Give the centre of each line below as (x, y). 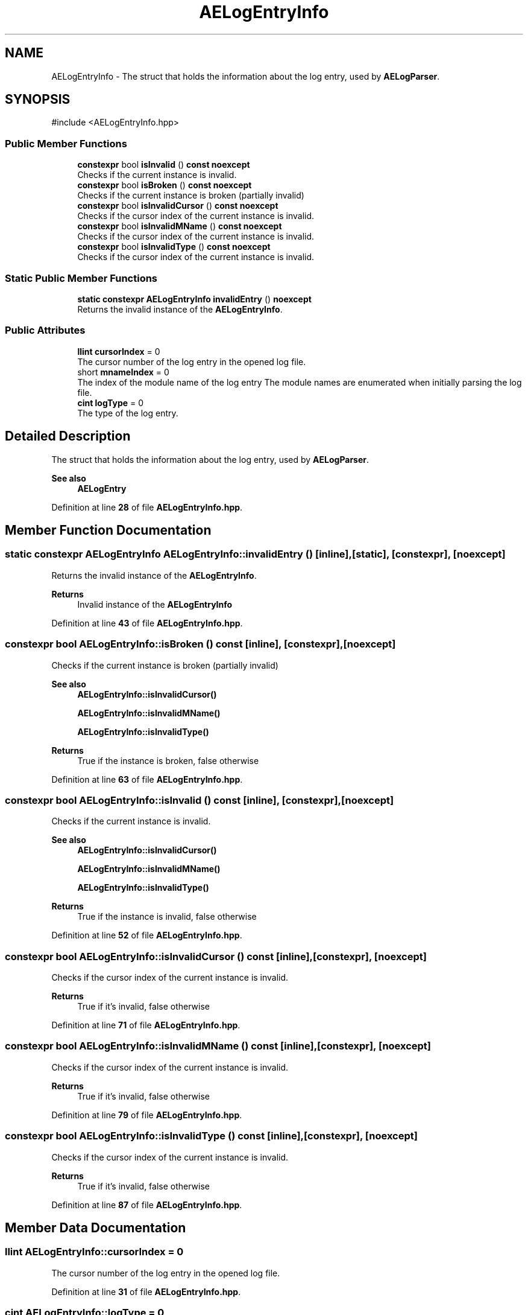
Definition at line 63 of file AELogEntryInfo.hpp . (147, 779)
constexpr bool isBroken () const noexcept (165, 185)
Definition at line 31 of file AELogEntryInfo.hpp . (146, 1291)
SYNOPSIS (38, 100)
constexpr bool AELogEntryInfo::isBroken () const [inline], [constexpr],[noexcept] (200, 644)
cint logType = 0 (111, 403)
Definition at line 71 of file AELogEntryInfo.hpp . (146, 1025)
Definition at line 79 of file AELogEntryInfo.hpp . (147, 1115)
